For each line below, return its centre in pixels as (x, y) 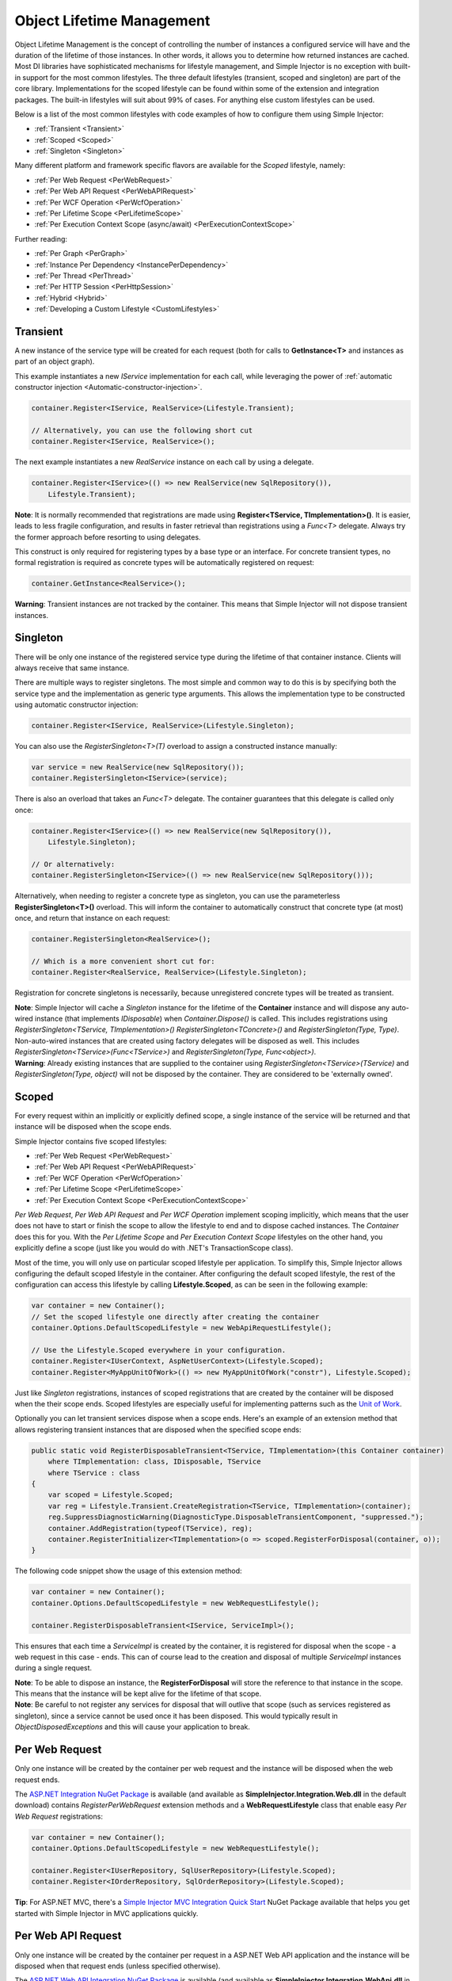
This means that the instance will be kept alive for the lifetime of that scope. (138, 1694)
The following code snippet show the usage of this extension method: (128, 1571)
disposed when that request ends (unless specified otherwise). (118, 1966)
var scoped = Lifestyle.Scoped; (111, 1495)
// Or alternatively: (73, 864)
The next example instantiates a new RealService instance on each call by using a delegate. (164, 462)
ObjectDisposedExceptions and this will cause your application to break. (133, 1727)
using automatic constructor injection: (76, 704)
